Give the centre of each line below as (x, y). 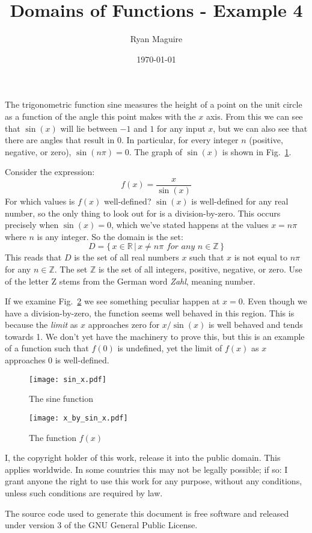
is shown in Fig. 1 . (257, 151)
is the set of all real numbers (127, 257)
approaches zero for (124, 325)
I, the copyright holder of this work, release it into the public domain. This (143, 458)
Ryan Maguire (156, 39)
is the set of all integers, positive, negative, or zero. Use (200, 269)
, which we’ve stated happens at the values (190, 225)
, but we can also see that (260, 128)
